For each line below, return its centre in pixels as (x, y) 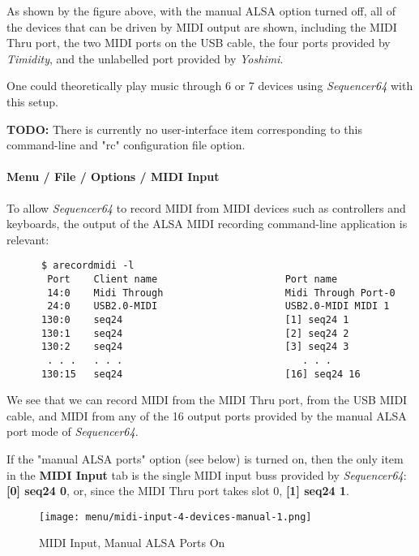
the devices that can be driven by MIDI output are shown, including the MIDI (202, 26)
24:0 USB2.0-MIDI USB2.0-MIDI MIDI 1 (218, 306)
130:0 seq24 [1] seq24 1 (195, 319)
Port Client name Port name (192, 279)
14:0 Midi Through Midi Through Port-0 (221, 293)
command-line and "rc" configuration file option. (126, 145)
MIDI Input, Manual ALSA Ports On (132, 543)
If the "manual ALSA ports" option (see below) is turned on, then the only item (205, 459)
